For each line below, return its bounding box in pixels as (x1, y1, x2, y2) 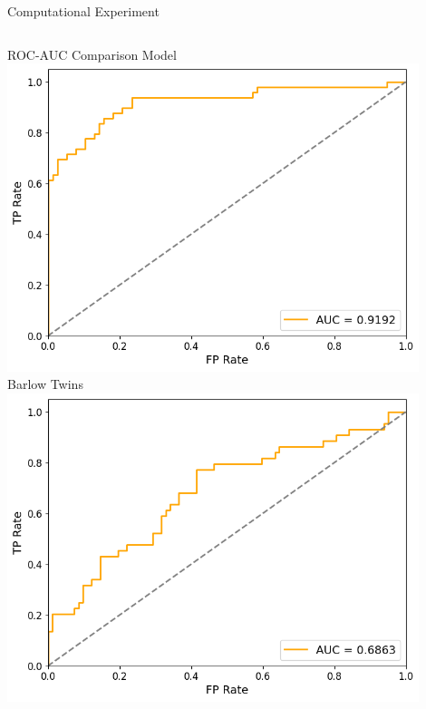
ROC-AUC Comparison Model (7, 44, 177, 63)
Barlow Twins (7, 374, 83, 393)
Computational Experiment (7, 2, 160, 20)
